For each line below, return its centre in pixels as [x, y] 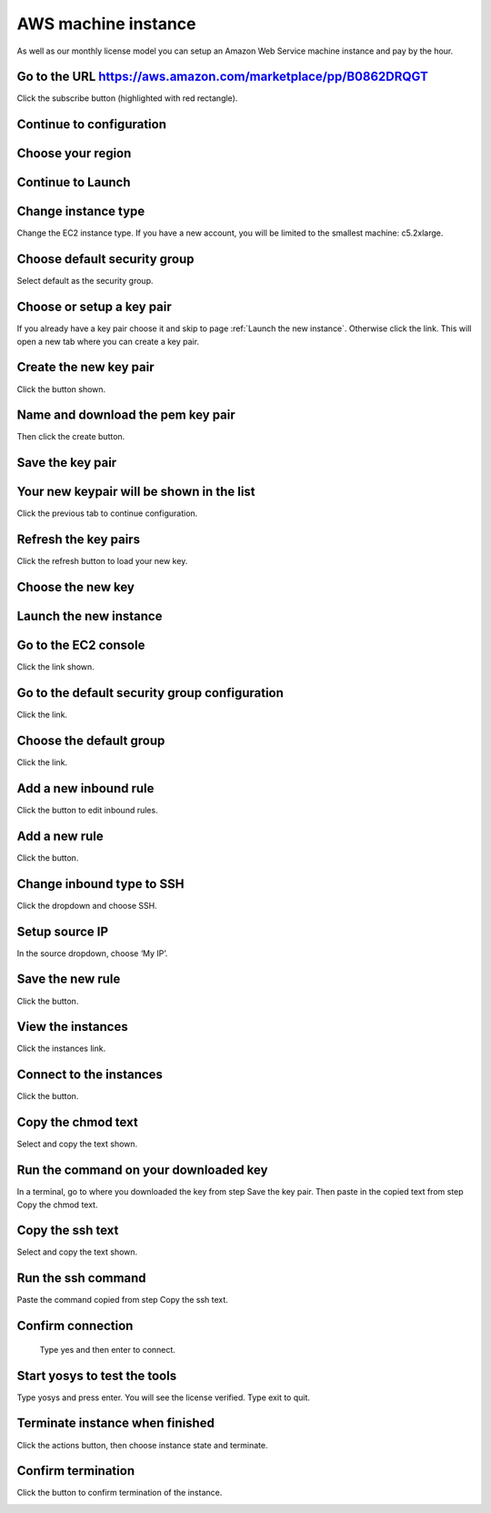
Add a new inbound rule [85, 788]
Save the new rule [69, 979]
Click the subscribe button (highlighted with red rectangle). [127, 98]
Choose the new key [76, 587]
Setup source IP [63, 931]
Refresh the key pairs [79, 540]
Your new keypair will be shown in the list [136, 492]
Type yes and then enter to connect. [108, 1349]
